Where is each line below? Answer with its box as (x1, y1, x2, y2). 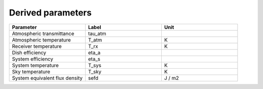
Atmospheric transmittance (12, 30, 75, 37)
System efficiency (12, 56, 54, 62)
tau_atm (88, 30, 107, 37)
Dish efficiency (12, 49, 46, 56)
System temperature (12, 62, 59, 69)
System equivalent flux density (12, 74, 83, 81)
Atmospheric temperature (12, 36, 71, 43)
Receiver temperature (12, 43, 62, 49)
